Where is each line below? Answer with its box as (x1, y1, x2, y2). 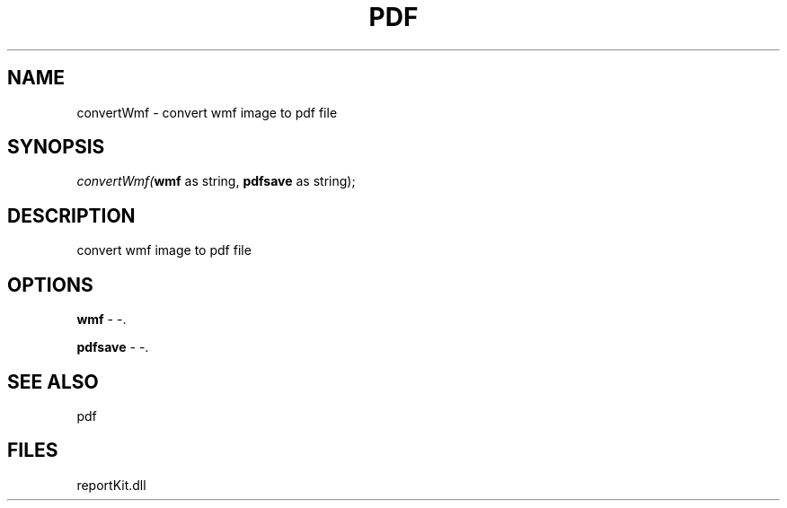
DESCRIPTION (7, 204, 136, 227)
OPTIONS (7, 273, 93, 296)
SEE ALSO (7, 370, 99, 393)
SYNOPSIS (7, 136, 105, 159)
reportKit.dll (76, 477, 146, 493)
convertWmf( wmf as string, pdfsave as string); (76, 173, 356, 189)
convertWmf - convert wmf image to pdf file (76, 104, 338, 120)
